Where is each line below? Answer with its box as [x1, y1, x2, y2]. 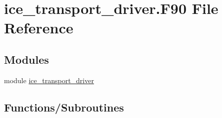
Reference [4, 17, 73, 38]
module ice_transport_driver [4, 75, 94, 85]
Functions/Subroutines [4, 99, 124, 115]
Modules [4, 51, 49, 67]
